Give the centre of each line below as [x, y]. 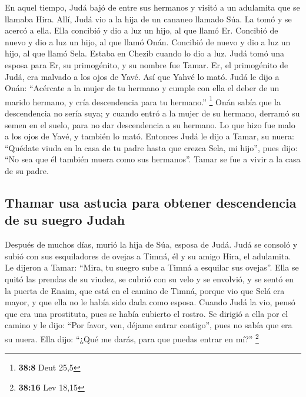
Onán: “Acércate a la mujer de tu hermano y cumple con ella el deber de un [142, 88]
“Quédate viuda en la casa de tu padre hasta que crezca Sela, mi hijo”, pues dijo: [151, 147]
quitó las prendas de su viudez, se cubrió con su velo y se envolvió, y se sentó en [149, 278]
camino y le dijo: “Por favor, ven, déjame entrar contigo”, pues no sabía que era [149, 325]
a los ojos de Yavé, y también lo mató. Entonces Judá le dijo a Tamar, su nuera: [149, 136]
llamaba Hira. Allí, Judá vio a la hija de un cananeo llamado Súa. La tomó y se [148, 19]
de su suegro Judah [65, 220]
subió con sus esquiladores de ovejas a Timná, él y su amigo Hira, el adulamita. [148, 256]
